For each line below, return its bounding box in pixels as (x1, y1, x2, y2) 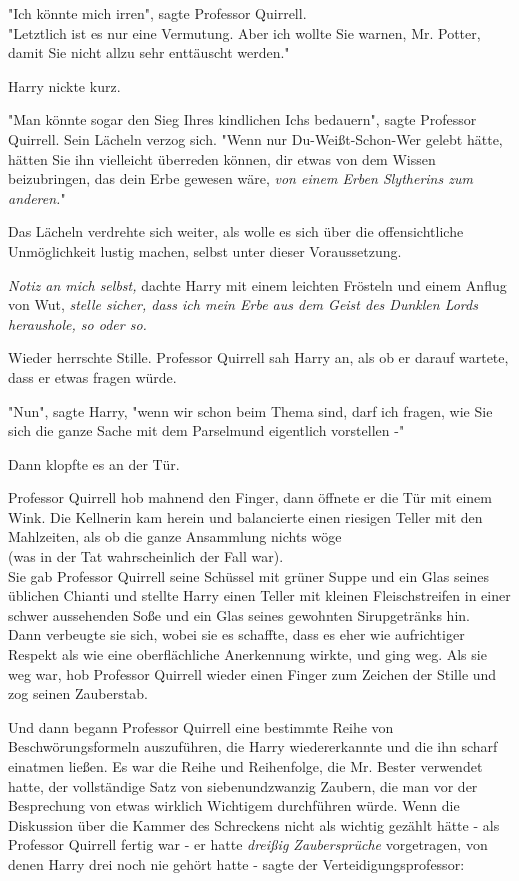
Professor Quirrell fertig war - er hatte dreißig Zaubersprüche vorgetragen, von (8, 834, 488, 855)
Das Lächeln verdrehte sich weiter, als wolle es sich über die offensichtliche (8, 221, 464, 242)
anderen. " (8, 187, 66, 208)
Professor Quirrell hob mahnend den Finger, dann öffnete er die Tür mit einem (8, 487, 492, 508)
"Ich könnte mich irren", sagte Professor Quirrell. (8, 3, 307, 23)
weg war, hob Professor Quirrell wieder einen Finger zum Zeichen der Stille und (8, 663, 497, 684)
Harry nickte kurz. (8, 75, 121, 96)
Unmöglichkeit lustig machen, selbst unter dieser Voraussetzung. (8, 240, 402, 261)
